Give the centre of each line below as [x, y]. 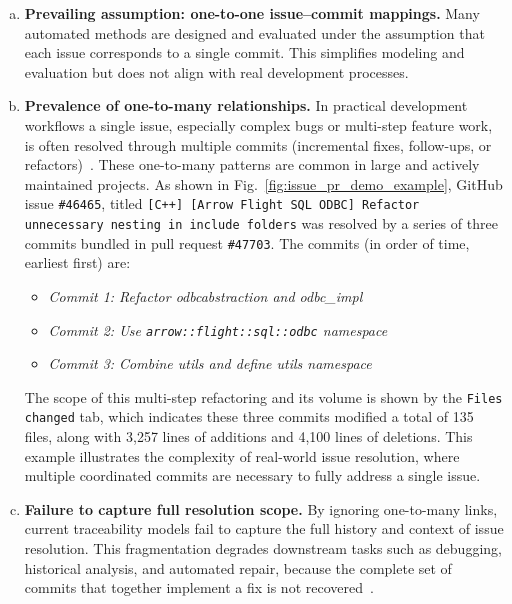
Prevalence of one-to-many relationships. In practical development [246, 105]
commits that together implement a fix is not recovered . [199, 587]
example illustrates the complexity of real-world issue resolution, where [242, 455]
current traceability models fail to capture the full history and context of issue [264, 528]
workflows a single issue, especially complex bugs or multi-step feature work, [258, 124]
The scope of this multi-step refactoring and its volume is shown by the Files [263, 396]
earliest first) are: [77, 262]
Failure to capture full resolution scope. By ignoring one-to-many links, [261, 508]
